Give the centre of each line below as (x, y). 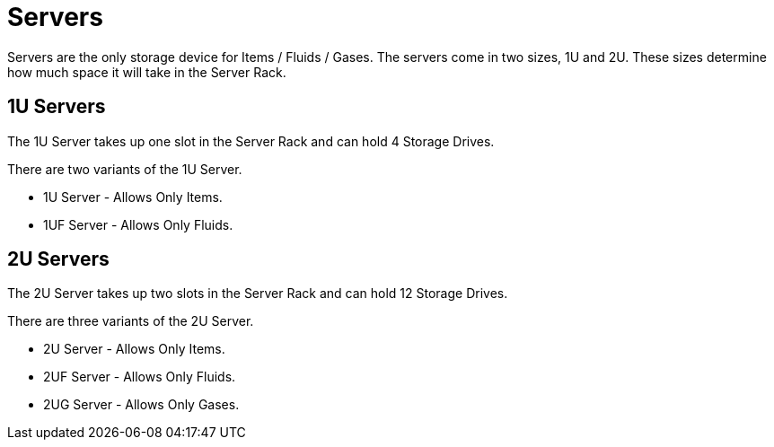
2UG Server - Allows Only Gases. (141, 405)
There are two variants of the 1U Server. (125, 169)
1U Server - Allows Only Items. (133, 197)
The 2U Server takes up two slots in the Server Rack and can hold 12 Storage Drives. (258, 294)
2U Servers (58, 259)
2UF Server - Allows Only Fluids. (140, 377)
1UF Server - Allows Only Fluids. (138, 224)
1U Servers (57, 107)
